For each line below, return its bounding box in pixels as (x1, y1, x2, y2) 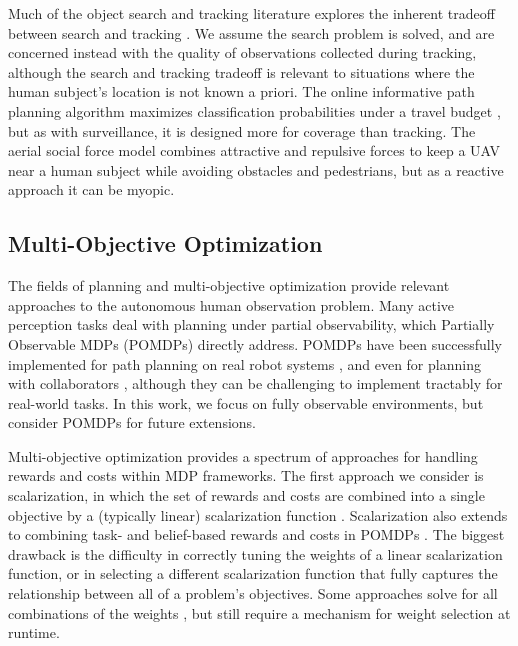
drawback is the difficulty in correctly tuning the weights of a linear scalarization (8, 543, 503, 564)
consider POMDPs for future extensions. (8, 412, 256, 433)
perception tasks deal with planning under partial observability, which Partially (8, 314, 495, 335)
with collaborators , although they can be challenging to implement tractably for (8, 373, 503, 394)
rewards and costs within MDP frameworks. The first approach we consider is (8, 465, 484, 486)
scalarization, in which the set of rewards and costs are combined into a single (8, 485, 485, 506)
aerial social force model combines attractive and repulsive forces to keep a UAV (8, 140, 501, 161)
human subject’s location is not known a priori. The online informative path (8, 81, 475, 102)
